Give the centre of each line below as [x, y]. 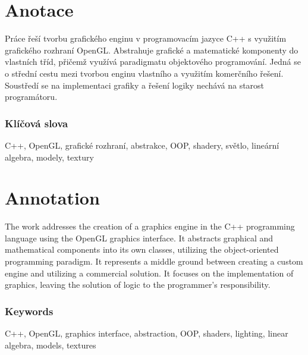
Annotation [52, 198]
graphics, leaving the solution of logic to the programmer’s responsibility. [138, 285]
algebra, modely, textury [49, 157]
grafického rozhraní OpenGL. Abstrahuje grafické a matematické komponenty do [152, 50]
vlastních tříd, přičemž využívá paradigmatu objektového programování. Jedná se [153, 62]
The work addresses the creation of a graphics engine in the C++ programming [150, 226]
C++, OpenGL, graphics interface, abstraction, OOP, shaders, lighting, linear [147, 333]
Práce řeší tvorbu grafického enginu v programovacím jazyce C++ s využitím [146, 38]
